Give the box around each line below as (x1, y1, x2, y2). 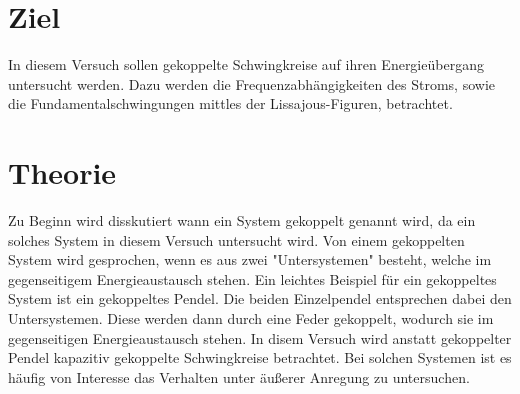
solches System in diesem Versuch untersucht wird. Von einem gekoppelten (8, 229, 465, 250)
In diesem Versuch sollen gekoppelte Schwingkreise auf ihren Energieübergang (8, 54, 484, 75)
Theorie (8, 152, 117, 193)
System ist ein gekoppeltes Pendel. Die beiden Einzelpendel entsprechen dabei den (8, 288, 512, 309)
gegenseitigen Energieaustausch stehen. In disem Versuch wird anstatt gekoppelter (8, 327, 512, 348)
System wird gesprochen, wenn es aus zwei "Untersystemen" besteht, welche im (8, 249, 492, 270)
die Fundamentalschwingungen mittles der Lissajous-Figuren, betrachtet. (8, 93, 453, 114)
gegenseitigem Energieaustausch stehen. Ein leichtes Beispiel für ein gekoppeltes (8, 268, 497, 289)
